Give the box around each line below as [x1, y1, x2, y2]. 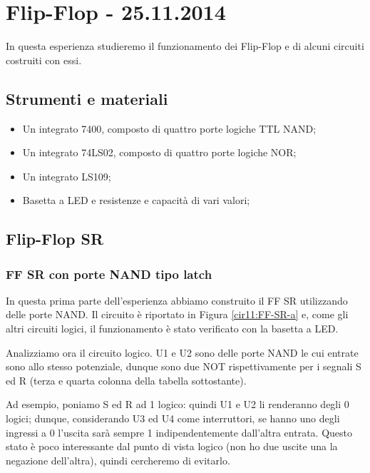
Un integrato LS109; [22, 168, 111, 183]
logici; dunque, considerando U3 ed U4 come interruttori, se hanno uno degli [6, 411, 340, 426]
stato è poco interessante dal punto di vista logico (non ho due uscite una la [6, 439, 338, 454]
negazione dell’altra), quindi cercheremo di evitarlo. [6, 452, 230, 467]
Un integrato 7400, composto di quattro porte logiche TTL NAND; [22, 121, 317, 136]
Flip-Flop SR [6, 228, 104, 250]
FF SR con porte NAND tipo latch [6, 265, 212, 283]
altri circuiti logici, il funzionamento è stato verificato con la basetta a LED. [6, 321, 339, 336]
